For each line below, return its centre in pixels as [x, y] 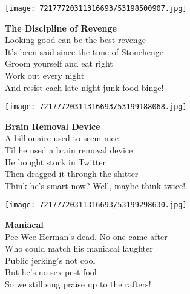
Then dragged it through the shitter [72, 174]
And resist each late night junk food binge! [84, 87]
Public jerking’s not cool [50, 260]
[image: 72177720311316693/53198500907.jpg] [96, 8]
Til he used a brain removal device [69, 150]
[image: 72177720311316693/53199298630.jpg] [96, 205]
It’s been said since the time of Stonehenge [84, 51]
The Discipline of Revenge [61, 28]
